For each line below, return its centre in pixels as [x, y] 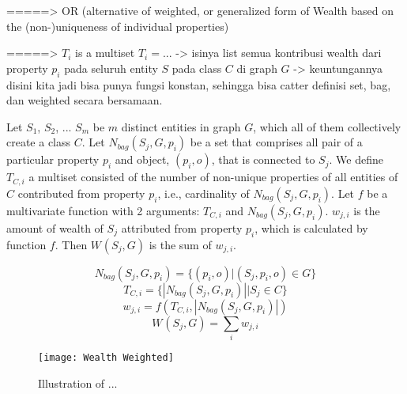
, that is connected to [263, 159]
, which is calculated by [311, 227]
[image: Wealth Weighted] [106, 357]
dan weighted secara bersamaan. [85, 100]
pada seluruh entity [111, 68]
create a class [39, 142]
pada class [197, 68]
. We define [356, 159]
